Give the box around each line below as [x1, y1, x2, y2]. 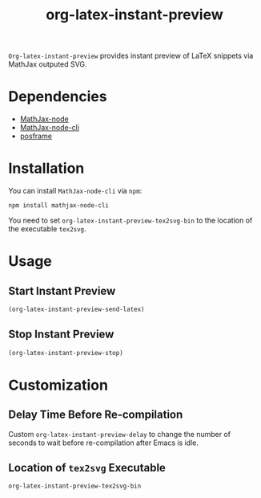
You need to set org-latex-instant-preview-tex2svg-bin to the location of [8, 215, 253, 226]
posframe [19, 131, 52, 141]
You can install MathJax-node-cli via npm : [8, 186, 143, 196]
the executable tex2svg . [8, 224, 86, 234]
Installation [8, 159, 85, 178]
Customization [8, 376, 108, 394]
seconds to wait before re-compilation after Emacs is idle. [8, 438, 199, 447]
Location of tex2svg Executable [8, 461, 167, 475]
